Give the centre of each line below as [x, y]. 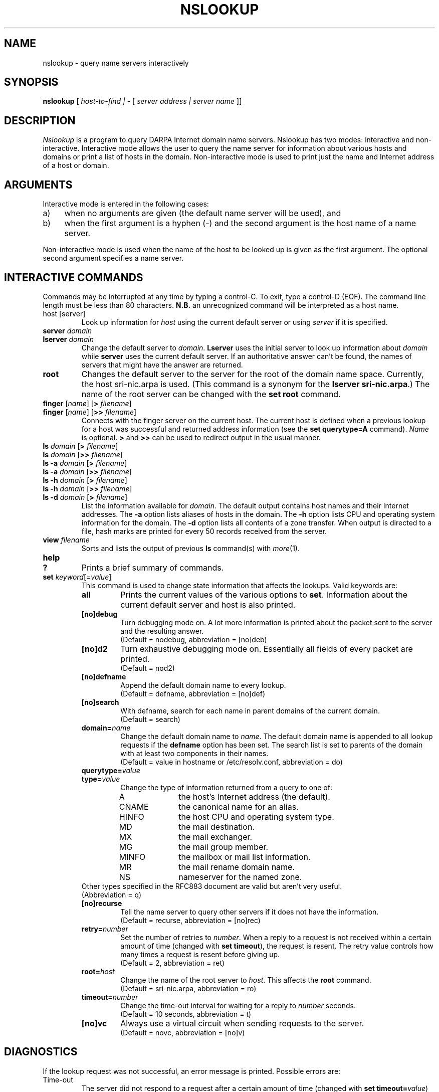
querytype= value [111, 770]
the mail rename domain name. [237, 867]
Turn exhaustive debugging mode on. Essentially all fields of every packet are [267, 649]
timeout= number [110, 997]
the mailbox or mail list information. [245, 857]
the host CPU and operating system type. [256, 816]
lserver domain [68, 339]
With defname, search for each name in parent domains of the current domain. [250, 710]
